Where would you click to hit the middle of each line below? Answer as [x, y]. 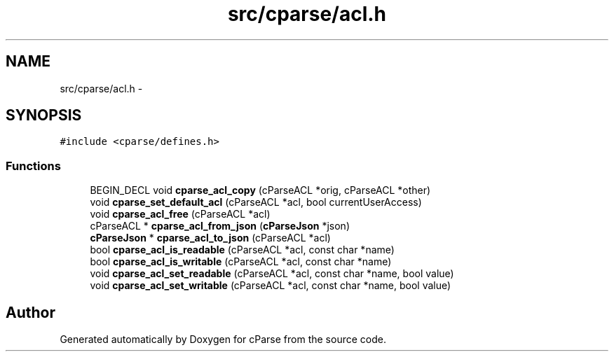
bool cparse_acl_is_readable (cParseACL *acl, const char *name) [242, 250]
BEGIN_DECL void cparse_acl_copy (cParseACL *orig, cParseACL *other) [260, 190]
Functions [33, 166]
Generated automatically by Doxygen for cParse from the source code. [223, 339]
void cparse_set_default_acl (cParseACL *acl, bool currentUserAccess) [256, 202]
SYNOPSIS [44, 115]
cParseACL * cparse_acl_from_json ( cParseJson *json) [220, 226]
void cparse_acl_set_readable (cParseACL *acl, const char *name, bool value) [272, 274]
